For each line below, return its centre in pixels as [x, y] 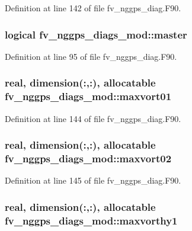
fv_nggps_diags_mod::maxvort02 [88, 158]
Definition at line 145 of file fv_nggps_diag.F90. [93, 180]
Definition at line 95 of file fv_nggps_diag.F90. [91, 56]
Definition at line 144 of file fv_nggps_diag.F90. [93, 118]
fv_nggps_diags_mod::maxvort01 [88, 96]
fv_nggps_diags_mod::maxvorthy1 [91, 220]
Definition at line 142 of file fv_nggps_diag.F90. [93, 8]
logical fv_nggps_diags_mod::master [96, 34]
